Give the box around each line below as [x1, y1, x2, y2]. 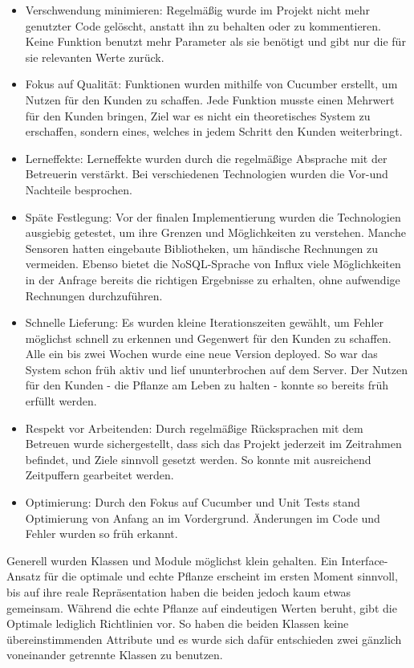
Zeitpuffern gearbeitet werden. [25, 466, 174, 483]
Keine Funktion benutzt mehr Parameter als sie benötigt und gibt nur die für [25, 33, 406, 50]
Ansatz [6, 568, 41, 584]
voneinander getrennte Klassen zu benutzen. [6, 646, 223, 663]
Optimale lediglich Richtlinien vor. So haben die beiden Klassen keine [6, 615, 349, 632]
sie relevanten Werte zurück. [25, 48, 164, 65]
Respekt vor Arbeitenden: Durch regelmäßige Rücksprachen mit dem [25, 419, 363, 436]
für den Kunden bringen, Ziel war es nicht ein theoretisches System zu [25, 107, 371, 124]
